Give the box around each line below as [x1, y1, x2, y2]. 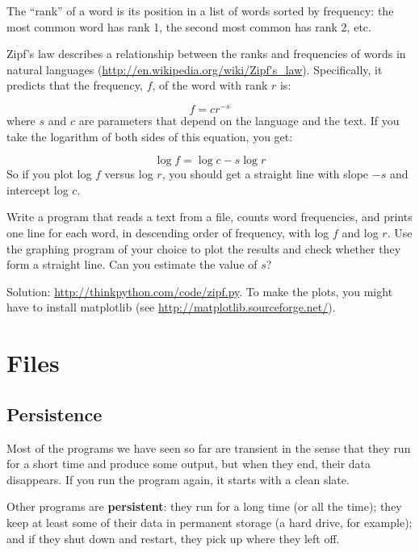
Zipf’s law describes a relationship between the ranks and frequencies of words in [6, 45, 406, 62]
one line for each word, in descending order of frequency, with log [6, 224, 329, 241]
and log [341, 224, 379, 241]
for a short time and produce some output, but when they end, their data [6, 455, 371, 472]
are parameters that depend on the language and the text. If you [78, 112, 400, 129]
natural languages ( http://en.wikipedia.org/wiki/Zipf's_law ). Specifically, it [6, 61, 383, 77]
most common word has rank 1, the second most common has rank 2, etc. [6, 18, 371, 35]
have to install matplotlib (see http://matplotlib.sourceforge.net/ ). [6, 299, 336, 316]
